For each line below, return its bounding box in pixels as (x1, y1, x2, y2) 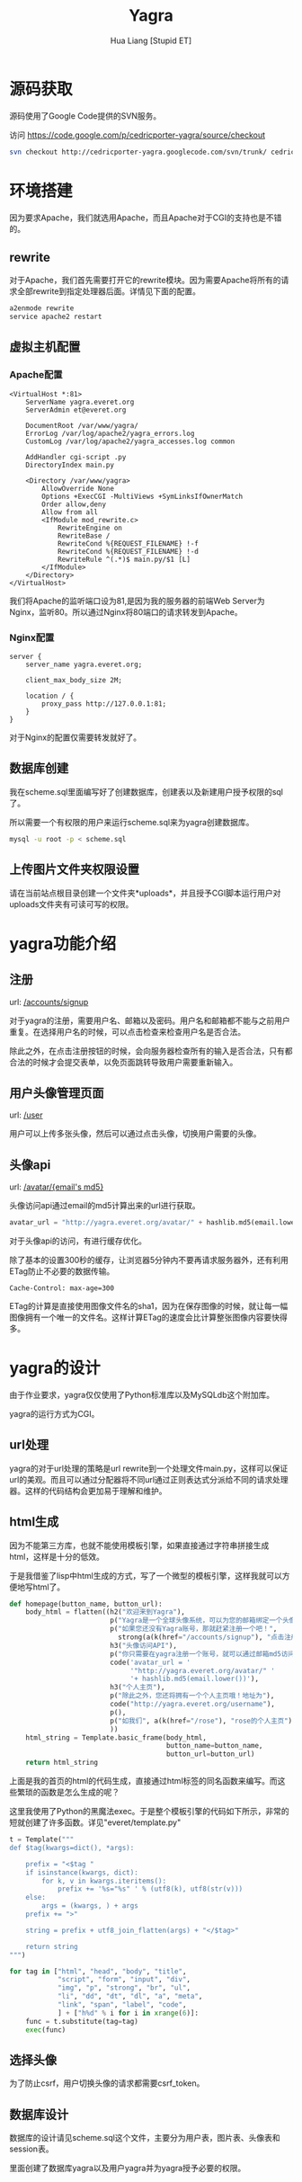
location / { (25, 691, 75, 701)
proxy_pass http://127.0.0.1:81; (41, 699, 167, 708)
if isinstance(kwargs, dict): (25, 1867, 139, 1877)
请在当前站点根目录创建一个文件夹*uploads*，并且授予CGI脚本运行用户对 (9, 887, 281, 898)
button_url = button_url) (165, 1750, 255, 1759)
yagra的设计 (9, 1358, 101, 1378)
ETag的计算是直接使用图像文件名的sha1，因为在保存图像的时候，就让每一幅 (9, 1301, 289, 1312)
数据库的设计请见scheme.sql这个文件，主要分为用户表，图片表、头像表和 (9, 2133, 280, 2143)
